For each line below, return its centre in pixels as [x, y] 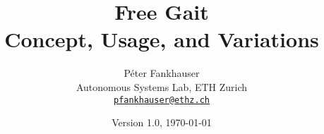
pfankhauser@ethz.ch [162, 100]
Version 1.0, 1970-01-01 [162, 122]
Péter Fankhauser [162, 73]
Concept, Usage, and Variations [162, 39]
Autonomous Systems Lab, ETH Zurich [162, 86]
